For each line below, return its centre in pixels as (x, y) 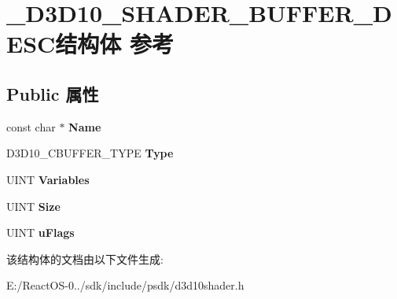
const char (31, 126)
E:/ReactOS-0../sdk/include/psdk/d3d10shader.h (125, 285)
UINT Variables (48, 179)
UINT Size (33, 206)
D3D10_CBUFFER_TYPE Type (90, 153)
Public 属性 (53, 93)
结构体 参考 (115, 44)
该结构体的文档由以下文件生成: (85, 258)
